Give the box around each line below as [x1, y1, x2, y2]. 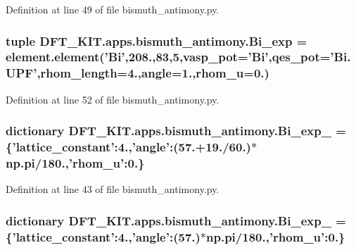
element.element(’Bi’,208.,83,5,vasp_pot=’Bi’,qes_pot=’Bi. [6, 48, 351, 65]
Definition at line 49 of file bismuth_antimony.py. [6, 2, 220, 16]
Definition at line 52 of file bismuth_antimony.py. [6, 92, 220, 106]
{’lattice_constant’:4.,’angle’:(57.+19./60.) [6, 138, 251, 156]
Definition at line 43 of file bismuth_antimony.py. [6, 182, 220, 196]
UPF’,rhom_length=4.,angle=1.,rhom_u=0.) [6, 64, 269, 82]
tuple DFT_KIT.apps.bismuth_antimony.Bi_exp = [6, 32, 307, 49]
